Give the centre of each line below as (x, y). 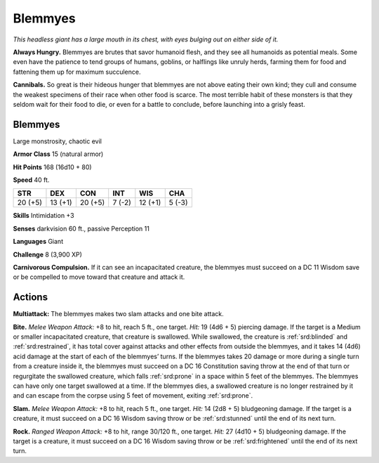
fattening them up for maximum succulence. (77, 72)
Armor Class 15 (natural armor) (58, 154)
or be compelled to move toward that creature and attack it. (99, 277)
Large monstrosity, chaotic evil (57, 141)
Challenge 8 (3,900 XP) (47, 254)
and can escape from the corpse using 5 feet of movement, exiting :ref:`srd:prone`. (133, 396)
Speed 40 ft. (31, 180)
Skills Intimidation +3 (44, 216)
